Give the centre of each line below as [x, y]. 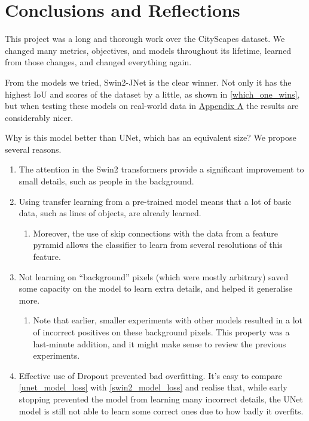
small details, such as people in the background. [106, 181]
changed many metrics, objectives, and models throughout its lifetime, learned [148, 50]
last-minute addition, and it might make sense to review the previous [160, 343]
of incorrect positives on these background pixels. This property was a [161, 332]
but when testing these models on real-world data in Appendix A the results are [152, 106]
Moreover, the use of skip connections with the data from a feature [156, 233]
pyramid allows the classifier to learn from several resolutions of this [158, 245]
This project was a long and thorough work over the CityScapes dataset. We [145, 39]
